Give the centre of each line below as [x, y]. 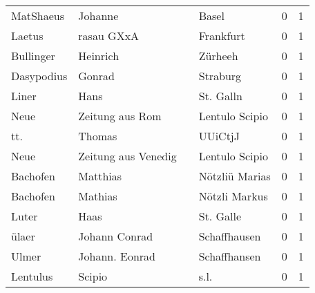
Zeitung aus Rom [120, 116]
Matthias [100, 176]
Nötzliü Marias [235, 176]
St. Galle [220, 216]
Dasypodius [39, 76]
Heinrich [99, 56]
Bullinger [33, 56]
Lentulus [32, 276]
